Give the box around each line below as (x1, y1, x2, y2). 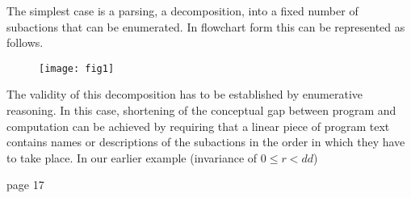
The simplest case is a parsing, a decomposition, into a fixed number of (6, 2, 359, 19)
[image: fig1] (39, 62, 115, 74)
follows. (6, 34, 44, 51)
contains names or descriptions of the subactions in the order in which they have (6, 133, 405, 150)
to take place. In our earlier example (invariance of (6, 149, 258, 166)
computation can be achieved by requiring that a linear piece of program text (6, 117, 390, 134)
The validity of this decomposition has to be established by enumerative (6, 86, 363, 103)
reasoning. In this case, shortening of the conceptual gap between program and (6, 102, 396, 119)
